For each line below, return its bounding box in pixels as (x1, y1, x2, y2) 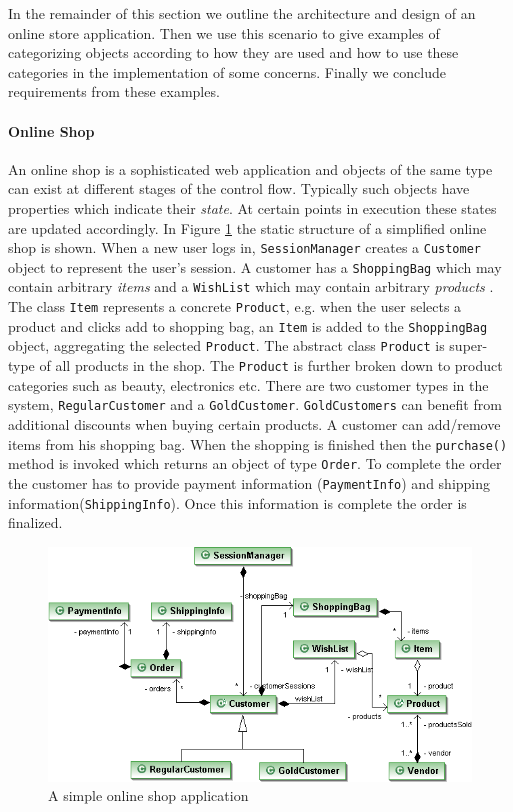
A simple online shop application (48, 785, 249, 806)
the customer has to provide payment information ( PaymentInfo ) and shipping (8, 472, 491, 493)
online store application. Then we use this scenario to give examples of (8, 22, 440, 43)
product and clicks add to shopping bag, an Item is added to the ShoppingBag (8, 315, 488, 336)
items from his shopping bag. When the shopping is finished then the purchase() (8, 433, 508, 454)
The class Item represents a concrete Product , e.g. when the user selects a (8, 296, 462, 317)
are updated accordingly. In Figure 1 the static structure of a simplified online (8, 217, 487, 238)
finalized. (8, 512, 63, 533)
